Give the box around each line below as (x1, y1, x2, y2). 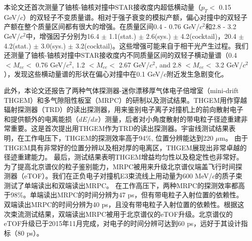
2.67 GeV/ (118, 59, 150, 69)
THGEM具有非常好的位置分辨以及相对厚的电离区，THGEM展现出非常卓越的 (4, 142, 247, 152)
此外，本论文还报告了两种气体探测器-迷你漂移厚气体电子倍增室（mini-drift (4, 85, 239, 95)
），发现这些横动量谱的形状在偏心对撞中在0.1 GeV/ (4, 69, 164, 79)
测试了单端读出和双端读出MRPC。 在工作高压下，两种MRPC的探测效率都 (4, 180, 238, 190)
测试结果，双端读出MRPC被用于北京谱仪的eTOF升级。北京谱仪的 (24, 209, 233, 219)
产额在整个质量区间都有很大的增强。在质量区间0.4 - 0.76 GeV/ (4, 21, 200, 32)
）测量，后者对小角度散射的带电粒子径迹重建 (98, 113, 241, 124)
